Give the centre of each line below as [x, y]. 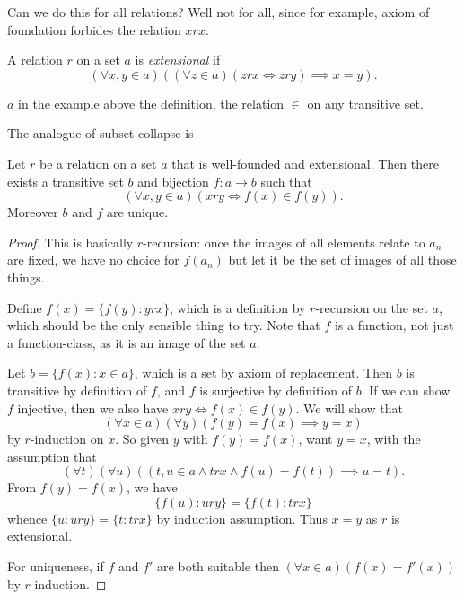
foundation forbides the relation [94, 29]
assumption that [52, 456]
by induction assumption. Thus [242, 518]
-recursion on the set [372, 307]
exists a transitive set [66, 181]
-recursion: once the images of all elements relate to [284, 242]
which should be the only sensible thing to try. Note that [164, 325]
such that [286, 181]
